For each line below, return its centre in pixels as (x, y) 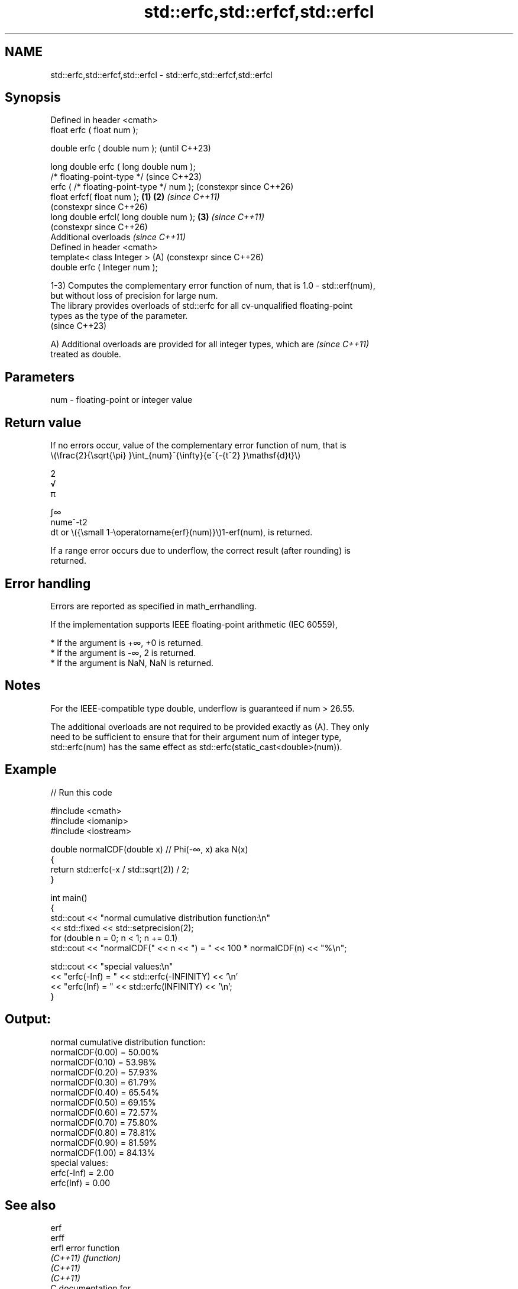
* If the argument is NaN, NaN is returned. (132, 663)
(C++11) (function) (86, 1258)
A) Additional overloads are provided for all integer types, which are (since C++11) (210, 344)
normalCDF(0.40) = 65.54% (105, 1092)
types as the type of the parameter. (119, 316)
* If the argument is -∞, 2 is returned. (123, 652)
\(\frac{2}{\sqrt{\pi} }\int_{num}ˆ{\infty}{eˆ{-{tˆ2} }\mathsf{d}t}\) (176, 455)
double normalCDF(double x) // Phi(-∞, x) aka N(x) (149, 849)
